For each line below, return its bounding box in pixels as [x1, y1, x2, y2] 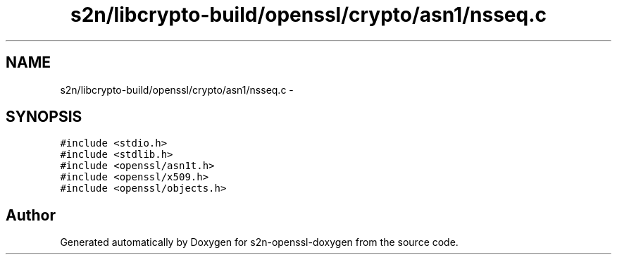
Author [6, 206, 56, 224]
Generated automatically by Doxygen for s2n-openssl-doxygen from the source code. [60, 236, 459, 249]
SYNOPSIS [6, 108, 82, 126]
